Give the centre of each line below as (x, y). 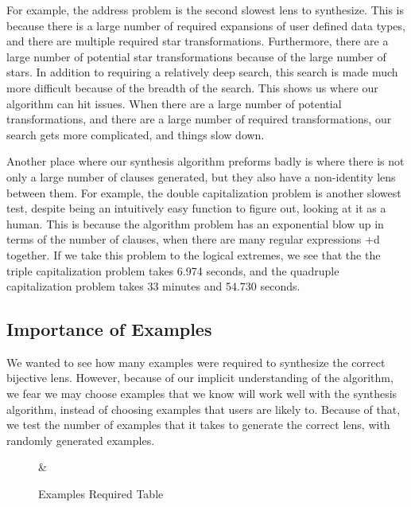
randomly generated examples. (81, 440)
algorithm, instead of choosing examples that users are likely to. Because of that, (204, 409)
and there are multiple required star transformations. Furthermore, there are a (198, 41)
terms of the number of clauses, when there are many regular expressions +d (193, 239)
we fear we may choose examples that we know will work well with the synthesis (202, 394)
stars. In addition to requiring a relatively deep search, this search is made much (202, 72)
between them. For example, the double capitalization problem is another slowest (204, 192)
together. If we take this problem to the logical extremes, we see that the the (194, 254)
